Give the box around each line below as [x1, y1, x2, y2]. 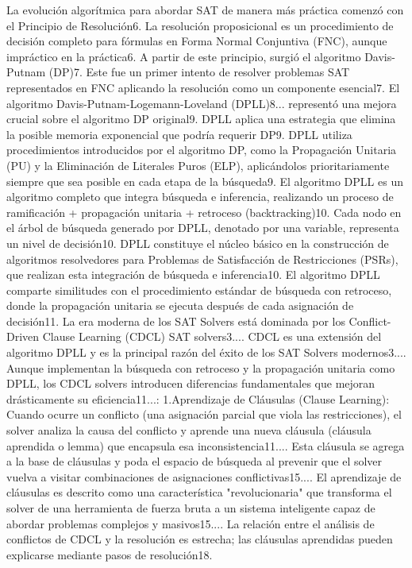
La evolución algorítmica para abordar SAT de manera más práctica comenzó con [6, 2, 404, 17]
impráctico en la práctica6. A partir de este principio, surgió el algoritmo [6, 48, 361, 64]
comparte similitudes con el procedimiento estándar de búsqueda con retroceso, [6, 281, 392, 298]
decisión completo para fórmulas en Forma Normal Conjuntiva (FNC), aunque [6, 33, 387, 49]
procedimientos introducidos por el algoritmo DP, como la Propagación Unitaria [6, 141, 397, 158]
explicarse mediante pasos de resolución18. [6, 546, 213, 562]
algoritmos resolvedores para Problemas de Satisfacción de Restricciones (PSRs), [6, 250, 399, 267]
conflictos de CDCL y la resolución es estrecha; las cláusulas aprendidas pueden [6, 531, 393, 547]
